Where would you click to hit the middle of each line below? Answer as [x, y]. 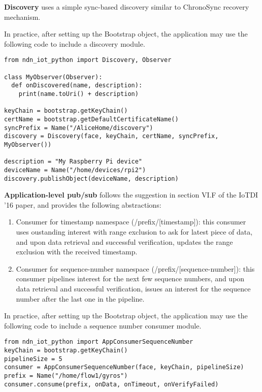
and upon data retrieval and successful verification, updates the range [124, 241]
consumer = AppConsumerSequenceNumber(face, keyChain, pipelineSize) [124, 367]
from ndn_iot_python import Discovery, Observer [88, 60]
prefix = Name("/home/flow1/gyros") [66, 375]
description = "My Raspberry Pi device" [73, 162]
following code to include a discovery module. [75, 43]
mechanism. [22, 17]
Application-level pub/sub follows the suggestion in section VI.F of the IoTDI [131, 195]
